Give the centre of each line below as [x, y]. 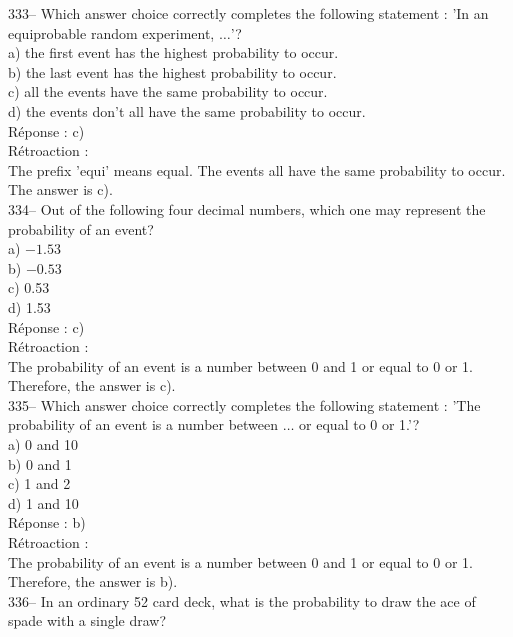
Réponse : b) [47, 522]
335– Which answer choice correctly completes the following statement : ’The [244, 404]
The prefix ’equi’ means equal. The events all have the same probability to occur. [257, 169]
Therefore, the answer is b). [93, 581]
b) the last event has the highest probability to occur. [172, 71]
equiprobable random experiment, [111, 32]
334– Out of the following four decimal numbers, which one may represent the [247, 208]
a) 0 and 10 [43, 444]
